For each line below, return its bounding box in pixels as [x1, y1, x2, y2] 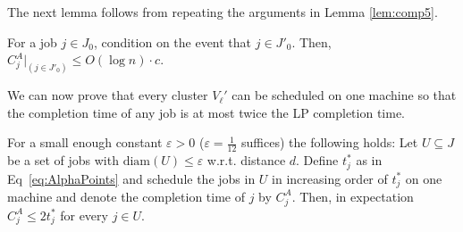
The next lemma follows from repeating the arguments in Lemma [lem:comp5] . [7, 3, 438, 21]
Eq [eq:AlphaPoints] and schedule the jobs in [7, 169, 256, 187]
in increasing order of [272, 169, 388, 187]
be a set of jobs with [7, 151, 119, 170]
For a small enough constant [7, 133, 163, 152]
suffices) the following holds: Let [241, 133, 418, 152]
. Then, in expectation [291, 186, 414, 205]
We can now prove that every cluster [7, 86, 208, 104]
